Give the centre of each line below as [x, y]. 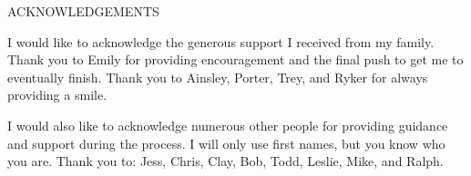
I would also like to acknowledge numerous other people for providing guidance [228, 125]
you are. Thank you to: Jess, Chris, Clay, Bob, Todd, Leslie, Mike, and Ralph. [225, 161]
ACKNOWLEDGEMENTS [83, 11]
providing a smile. [57, 95]
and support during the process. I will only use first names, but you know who [226, 143]
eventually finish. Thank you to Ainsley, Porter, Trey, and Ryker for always [218, 77]
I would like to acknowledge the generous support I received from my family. [221, 41]
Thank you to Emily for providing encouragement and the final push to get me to [235, 59]
